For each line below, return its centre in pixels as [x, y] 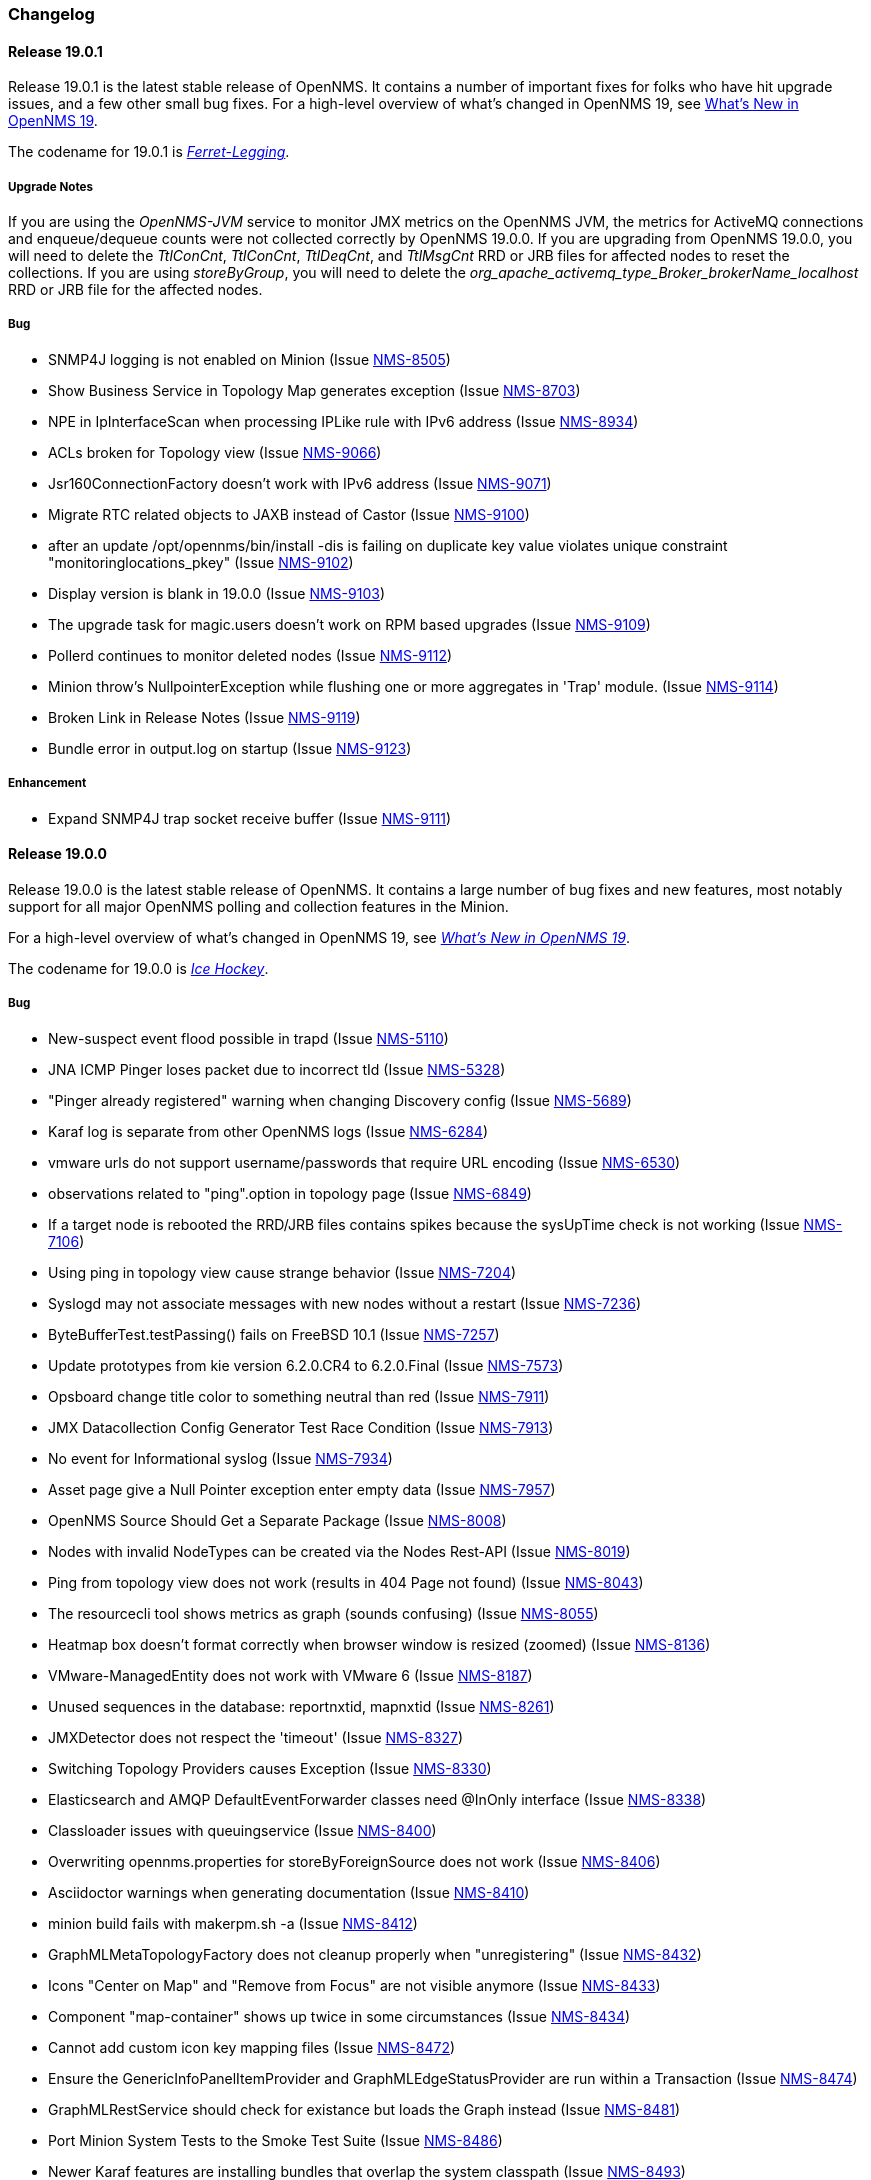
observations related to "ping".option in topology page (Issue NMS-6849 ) [290, 1193]
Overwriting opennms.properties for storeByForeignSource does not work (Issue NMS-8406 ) [354, 1861]
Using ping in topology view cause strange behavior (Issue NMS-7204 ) [282, 1272]
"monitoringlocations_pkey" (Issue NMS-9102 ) [201, 562]
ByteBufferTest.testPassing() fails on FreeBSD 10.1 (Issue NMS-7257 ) [274, 1334]
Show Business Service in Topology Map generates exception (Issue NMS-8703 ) [314, 390]
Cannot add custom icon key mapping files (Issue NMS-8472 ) [252, 2047]
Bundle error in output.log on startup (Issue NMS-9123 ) [230, 748]
